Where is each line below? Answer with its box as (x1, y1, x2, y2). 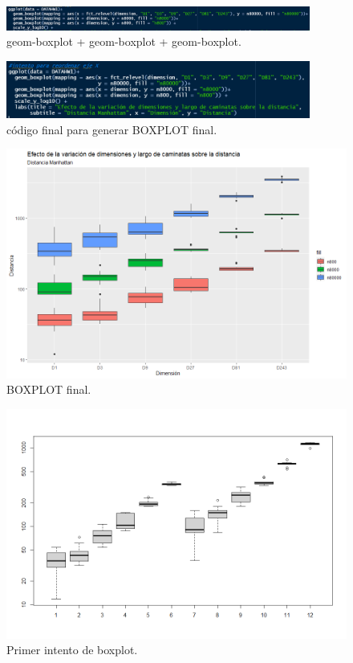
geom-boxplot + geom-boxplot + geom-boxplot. (6, 33, 241, 50)
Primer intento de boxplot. (6, 641, 138, 658)
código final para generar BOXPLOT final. (6, 121, 217, 137)
